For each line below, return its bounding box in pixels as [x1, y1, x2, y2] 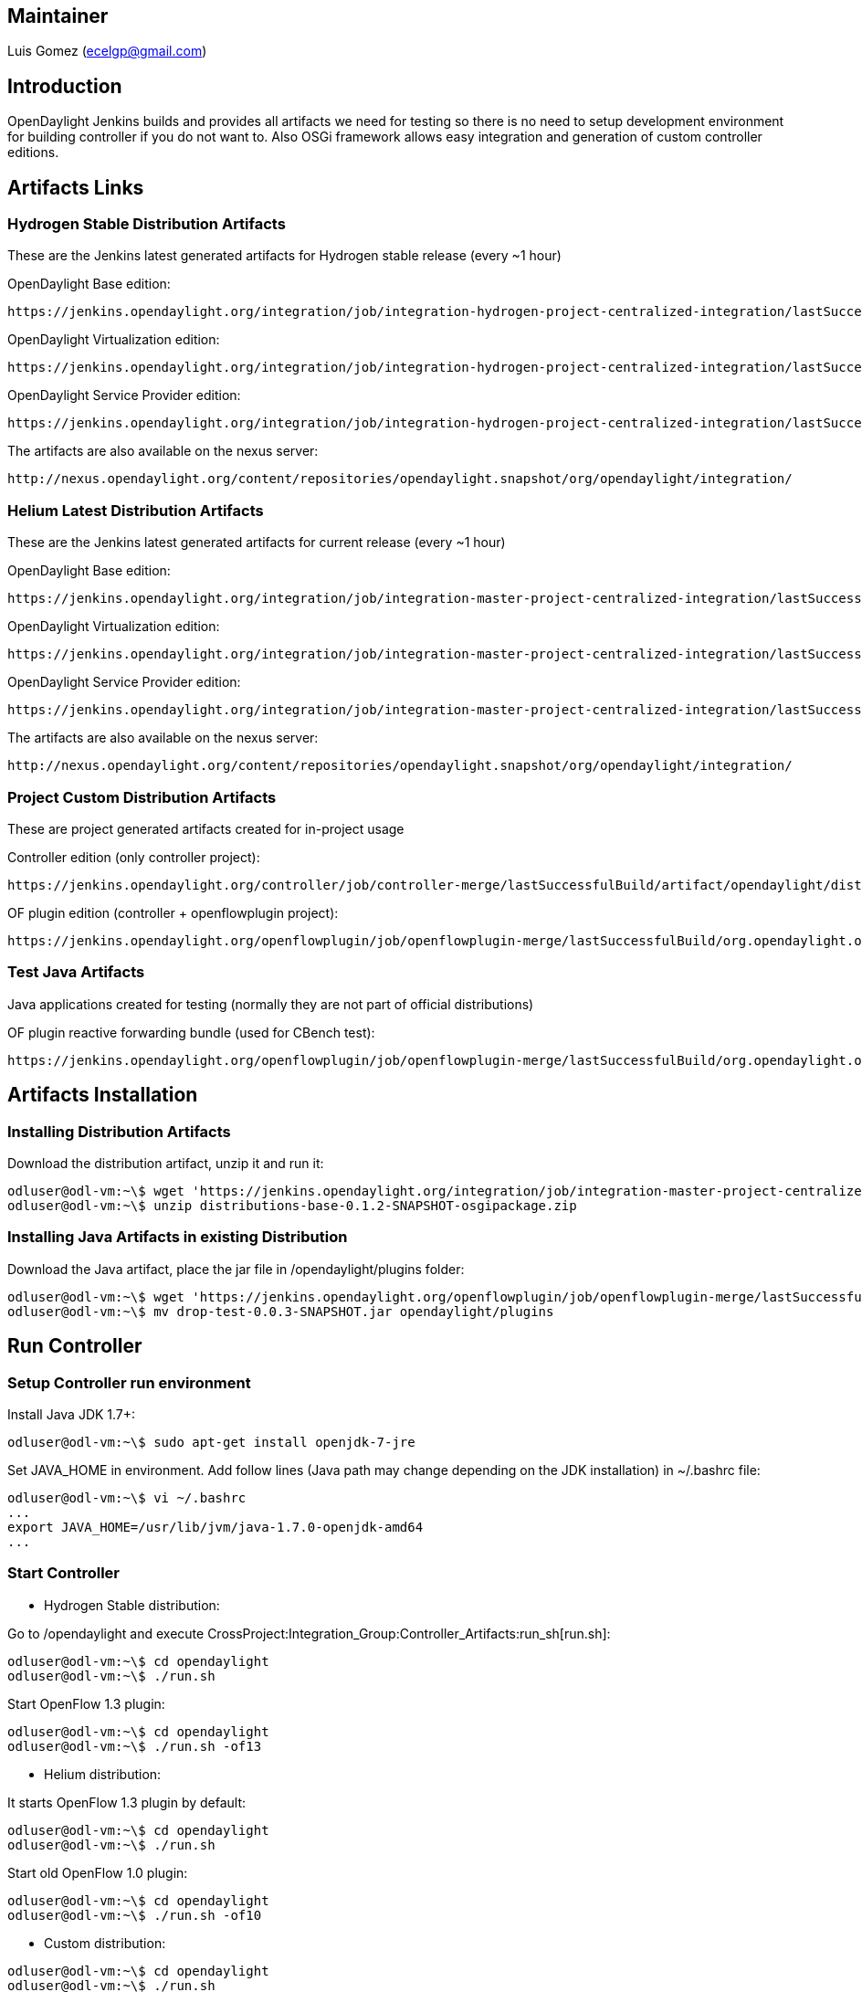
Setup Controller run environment [7, 1373, 251, 1392]
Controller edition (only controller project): [7, 848, 260, 865]
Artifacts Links [7, 175, 144, 199]
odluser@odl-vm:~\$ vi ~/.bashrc [7, 1490, 247, 1505]
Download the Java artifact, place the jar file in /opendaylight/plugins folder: [7, 1260, 465, 1277]
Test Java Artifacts [7, 963, 145, 982]
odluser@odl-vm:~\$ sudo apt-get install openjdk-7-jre [7, 1434, 415, 1449]
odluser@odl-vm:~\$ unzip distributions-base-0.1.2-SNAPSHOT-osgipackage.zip [7, 1197, 577, 1213]
